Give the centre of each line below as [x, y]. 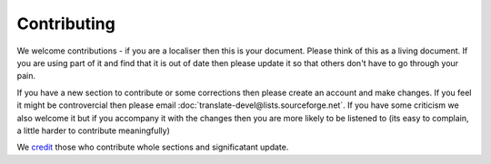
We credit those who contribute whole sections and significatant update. [153, 147]
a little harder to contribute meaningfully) [93, 130]
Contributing [66, 24]
